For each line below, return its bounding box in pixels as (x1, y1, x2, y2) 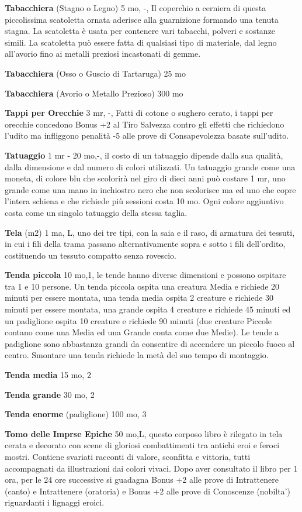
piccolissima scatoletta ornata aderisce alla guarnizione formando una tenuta (5, 13, 279, 25)
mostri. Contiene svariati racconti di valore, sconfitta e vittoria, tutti (5, 451, 251, 462)
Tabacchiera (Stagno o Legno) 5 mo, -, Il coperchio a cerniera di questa (5, 2, 266, 13)
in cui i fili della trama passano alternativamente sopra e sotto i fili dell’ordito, (5, 238, 286, 250)
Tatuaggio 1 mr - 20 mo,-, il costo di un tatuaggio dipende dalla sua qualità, (5, 149, 283, 161)
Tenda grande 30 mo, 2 (5, 388, 95, 400)
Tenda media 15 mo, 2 (5, 369, 91, 381)
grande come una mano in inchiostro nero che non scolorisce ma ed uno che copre (5, 183, 296, 195)
